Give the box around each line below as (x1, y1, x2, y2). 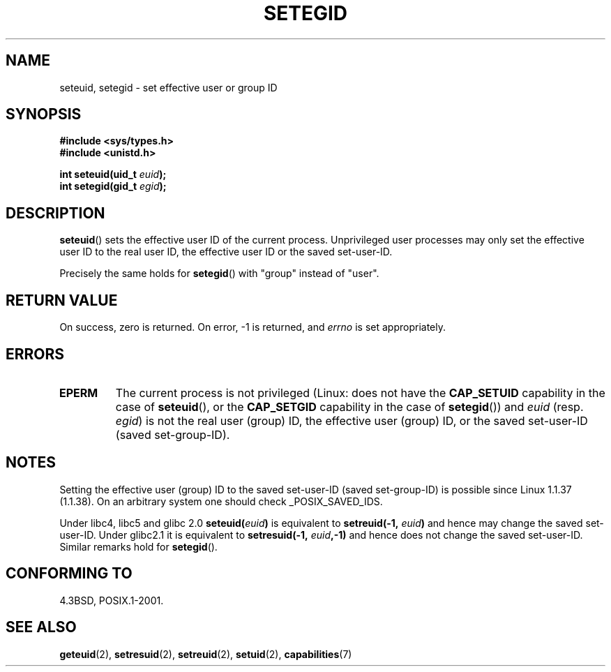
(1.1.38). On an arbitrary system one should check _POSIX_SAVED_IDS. (59, 495, 383, 507)
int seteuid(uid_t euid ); (59, 168, 167, 181)
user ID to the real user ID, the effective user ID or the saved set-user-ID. (59, 246, 393, 258)
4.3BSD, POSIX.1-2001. (59, 594, 164, 606)
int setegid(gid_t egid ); (59, 180, 167, 193)
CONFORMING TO (6, 565, 133, 583)
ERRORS (6, 345, 65, 363)
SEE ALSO (6, 618, 77, 636)
